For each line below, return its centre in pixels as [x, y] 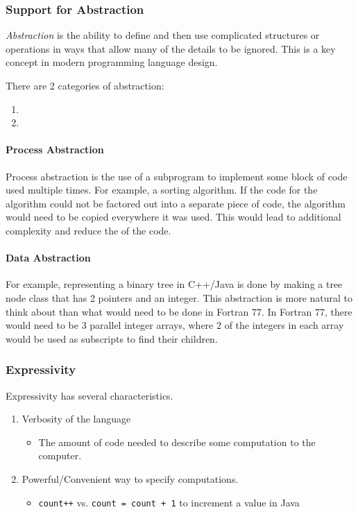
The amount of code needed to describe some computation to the [177, 442]
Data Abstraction [48, 258]
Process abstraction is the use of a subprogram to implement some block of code [177, 176]
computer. [60, 455]
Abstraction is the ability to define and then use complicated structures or [163, 35]
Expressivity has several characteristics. [89, 395]
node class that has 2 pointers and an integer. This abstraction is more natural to [179, 297]
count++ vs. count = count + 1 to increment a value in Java [169, 502]
